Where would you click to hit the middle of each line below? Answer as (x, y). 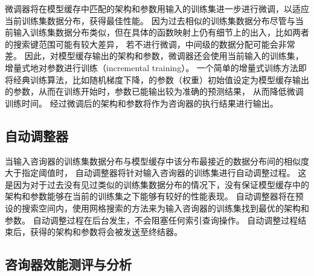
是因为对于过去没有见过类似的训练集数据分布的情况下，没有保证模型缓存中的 (157, 184)
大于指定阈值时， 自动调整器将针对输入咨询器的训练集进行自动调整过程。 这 (156, 173)
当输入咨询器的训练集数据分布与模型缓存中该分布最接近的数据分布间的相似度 (157, 161)
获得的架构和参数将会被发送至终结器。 (106, 232)
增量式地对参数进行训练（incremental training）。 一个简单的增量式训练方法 (152, 67)
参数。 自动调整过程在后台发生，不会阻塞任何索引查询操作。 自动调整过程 (152, 220)
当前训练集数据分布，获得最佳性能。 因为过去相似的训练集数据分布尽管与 (150, 20)
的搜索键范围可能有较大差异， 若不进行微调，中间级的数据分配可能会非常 (150, 44)
